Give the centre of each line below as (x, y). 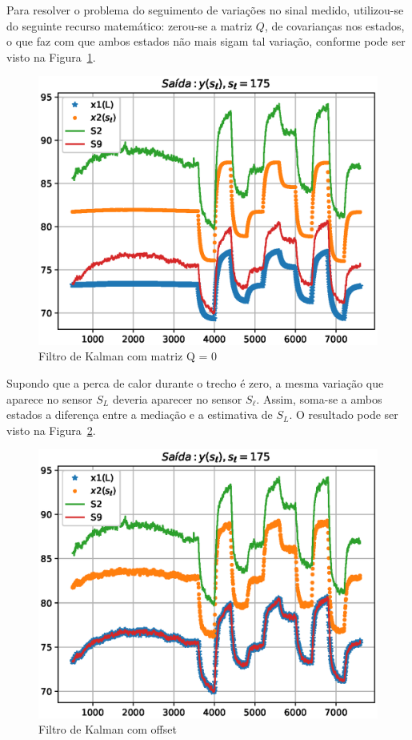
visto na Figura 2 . (51, 430)
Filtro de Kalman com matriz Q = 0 (128, 356)
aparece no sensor (50, 398)
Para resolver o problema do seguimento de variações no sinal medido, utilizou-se (205, 10)
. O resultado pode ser (344, 414)
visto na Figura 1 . (51, 56)
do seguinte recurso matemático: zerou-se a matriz (130, 25)
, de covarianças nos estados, (334, 25)
